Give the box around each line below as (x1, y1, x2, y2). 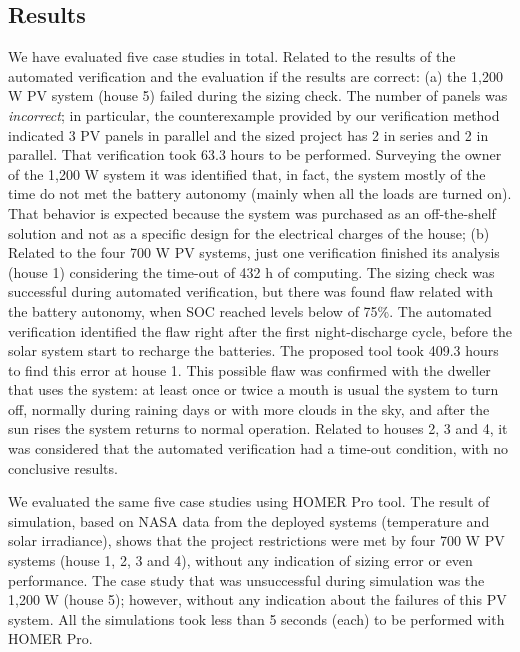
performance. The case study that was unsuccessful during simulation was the (8, 569, 485, 590)
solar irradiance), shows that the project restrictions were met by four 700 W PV (8, 530, 505, 551)
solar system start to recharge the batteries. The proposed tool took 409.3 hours (8, 340, 499, 361)
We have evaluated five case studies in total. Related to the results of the (8, 46, 456, 67)
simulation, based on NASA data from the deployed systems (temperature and (8, 510, 490, 531)
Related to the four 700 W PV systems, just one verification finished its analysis (8, 242, 500, 263)
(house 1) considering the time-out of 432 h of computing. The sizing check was (8, 261, 495, 282)
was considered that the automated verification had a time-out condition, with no (8, 438, 508, 459)
